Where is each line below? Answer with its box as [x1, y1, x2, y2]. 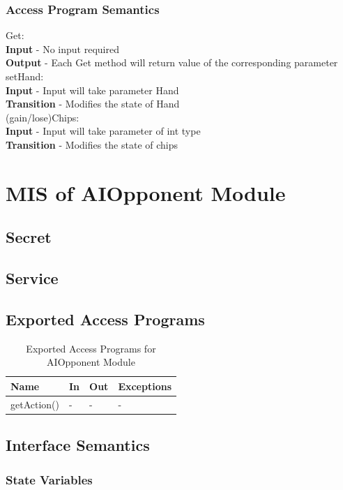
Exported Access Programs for [26, 341, 156, 355]
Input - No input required [6, 41, 119, 56]
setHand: [6, 69, 44, 83]
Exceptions [118, 378, 172, 393]
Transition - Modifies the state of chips [6, 137, 178, 151]
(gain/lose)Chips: [6, 110, 79, 124]
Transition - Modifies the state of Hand [6, 96, 180, 111]
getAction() [10, 396, 59, 411]
